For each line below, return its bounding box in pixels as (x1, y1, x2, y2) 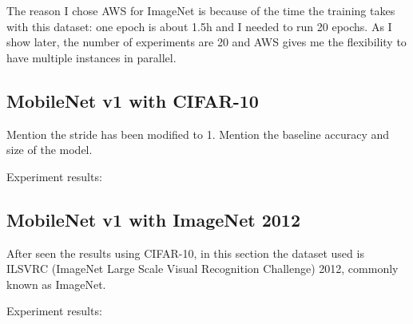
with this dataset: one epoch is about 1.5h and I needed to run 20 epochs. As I (6, 18, 392, 34)
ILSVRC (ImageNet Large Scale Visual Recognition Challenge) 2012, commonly (6, 260, 399, 277)
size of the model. (6, 141, 93, 158)
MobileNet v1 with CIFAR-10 (6, 88, 259, 113)
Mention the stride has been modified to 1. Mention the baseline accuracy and (6, 125, 390, 142)
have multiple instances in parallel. (6, 49, 177, 65)
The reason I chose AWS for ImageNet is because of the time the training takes (6, 2, 395, 18)
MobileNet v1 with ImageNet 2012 (6, 207, 301, 231)
